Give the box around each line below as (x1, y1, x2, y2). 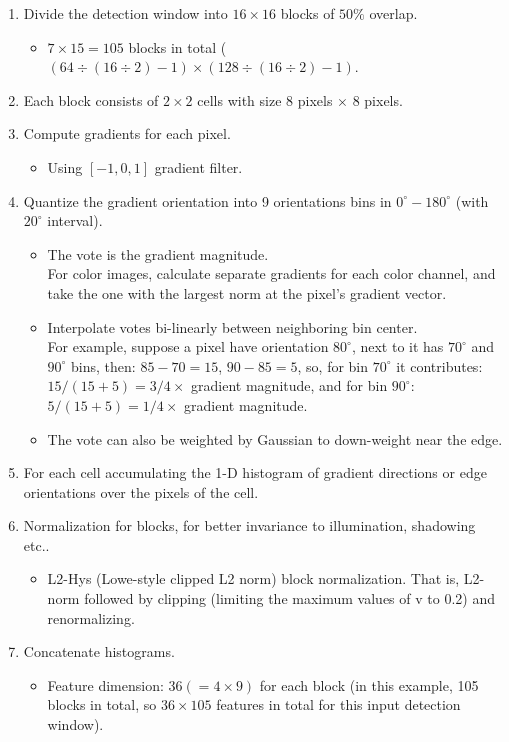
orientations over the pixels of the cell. (23, 481, 259, 502)
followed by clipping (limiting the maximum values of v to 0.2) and (84, 588, 495, 609)
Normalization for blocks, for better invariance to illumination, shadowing (23, 515, 476, 536)
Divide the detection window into (23, 3, 228, 23)
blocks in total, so (47, 694, 157, 715)
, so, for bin (297, 355, 369, 376)
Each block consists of (23, 89, 159, 110)
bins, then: (71, 355, 136, 376)
